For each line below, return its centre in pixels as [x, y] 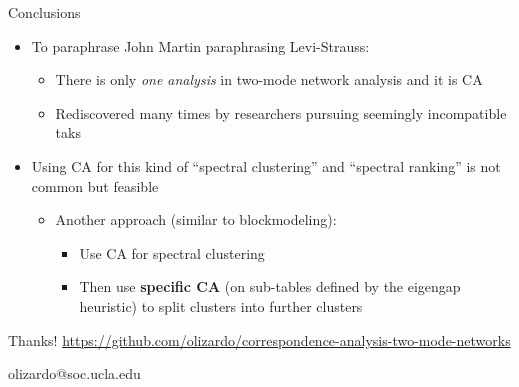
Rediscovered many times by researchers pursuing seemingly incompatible [281, 112]
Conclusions [44, 12]
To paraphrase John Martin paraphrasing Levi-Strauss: [200, 45]
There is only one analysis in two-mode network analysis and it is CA [269, 79]
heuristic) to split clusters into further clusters [221, 305]
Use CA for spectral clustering [172, 252]
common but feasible [95, 185]
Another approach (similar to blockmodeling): [196, 219]
